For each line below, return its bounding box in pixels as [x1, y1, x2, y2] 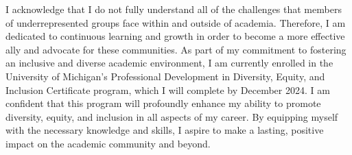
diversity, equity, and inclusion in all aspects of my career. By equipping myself [5, 109, 338, 123]
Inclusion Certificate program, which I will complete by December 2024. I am [5, 82, 330, 97]
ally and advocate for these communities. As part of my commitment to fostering [5, 42, 347, 56]
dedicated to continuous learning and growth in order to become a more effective [5, 29, 345, 43]
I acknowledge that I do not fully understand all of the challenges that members [5, 2, 342, 16]
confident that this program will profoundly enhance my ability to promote [5, 96, 321, 110]
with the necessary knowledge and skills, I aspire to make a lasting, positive [5, 123, 324, 137]
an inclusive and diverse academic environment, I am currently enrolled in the [5, 56, 333, 70]
